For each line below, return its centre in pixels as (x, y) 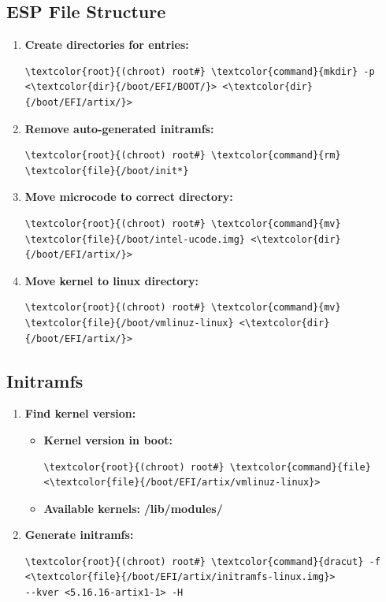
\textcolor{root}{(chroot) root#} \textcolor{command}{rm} (183, 156)
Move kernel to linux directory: (112, 280)
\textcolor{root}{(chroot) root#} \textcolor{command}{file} (207, 467)
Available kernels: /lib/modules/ (133, 508)
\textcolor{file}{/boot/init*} (107, 171)
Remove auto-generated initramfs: (119, 128)
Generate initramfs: (79, 535)
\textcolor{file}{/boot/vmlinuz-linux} (129, 323)
